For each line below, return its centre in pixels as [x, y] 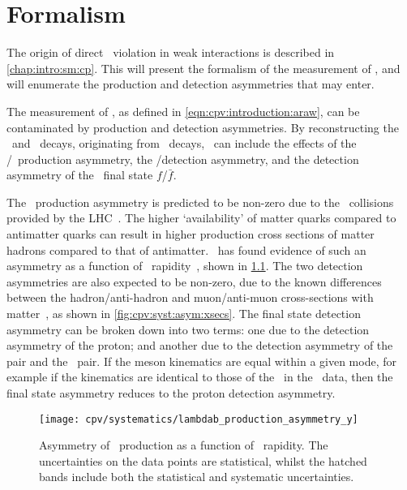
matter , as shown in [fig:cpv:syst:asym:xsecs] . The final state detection [184, 314]
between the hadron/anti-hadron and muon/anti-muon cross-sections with [190, 297]
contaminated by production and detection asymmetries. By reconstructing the [203, 127]
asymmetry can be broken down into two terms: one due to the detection [188, 329]
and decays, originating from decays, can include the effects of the [184, 143]
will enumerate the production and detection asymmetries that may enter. [191, 84]
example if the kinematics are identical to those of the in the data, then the [200, 377]
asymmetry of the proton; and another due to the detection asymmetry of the [200, 345]
